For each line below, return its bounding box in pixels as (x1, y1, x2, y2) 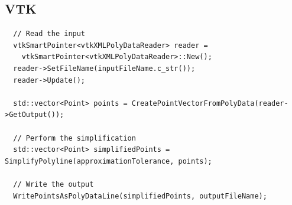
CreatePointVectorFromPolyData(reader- (131, 99, 288, 108)
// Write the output (13, 180, 94, 188)
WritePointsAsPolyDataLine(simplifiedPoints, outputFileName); (13, 191, 267, 200)
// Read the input (13, 30, 86, 38)
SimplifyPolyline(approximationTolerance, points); (5, 157, 212, 165)
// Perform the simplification (13, 134, 136, 142)
